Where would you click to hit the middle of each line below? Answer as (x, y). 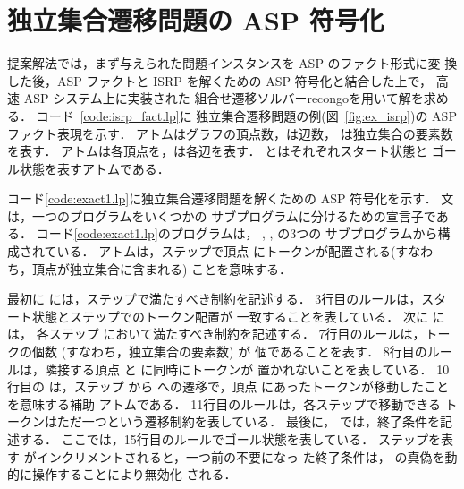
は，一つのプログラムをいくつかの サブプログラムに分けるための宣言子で (222, 215)
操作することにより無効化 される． (134, 474)
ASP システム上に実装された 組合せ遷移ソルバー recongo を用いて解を (224, 98)
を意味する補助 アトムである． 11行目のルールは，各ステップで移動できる (224, 403)
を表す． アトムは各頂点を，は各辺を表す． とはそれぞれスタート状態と (218, 151)
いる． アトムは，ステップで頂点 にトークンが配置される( (226, 251)
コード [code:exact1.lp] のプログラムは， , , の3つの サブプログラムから (237, 233)
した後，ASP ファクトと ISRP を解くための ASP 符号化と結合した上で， (220, 80)
